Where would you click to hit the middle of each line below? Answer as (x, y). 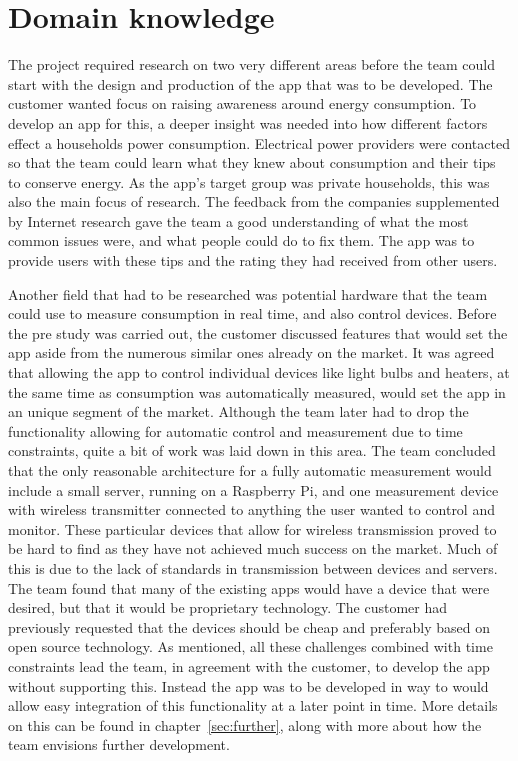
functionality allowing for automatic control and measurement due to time (235, 430)
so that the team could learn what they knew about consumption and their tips (252, 162)
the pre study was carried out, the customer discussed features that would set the (258, 332)
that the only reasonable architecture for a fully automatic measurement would (250, 470)
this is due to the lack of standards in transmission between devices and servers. (253, 567)
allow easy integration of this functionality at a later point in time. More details (253, 705)
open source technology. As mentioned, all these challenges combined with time (250, 646)
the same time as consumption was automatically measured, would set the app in (257, 391)
